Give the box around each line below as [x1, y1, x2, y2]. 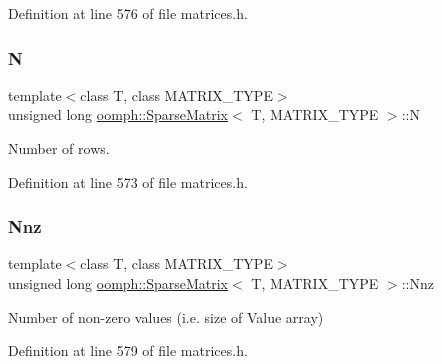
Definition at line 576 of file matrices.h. [8, 3, 248, 23]
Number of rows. [8, 138, 110, 158]
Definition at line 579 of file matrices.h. [8, 340, 248, 361]
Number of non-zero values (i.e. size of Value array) [8, 306, 324, 327]
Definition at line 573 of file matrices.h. [8, 171, 248, 192]
